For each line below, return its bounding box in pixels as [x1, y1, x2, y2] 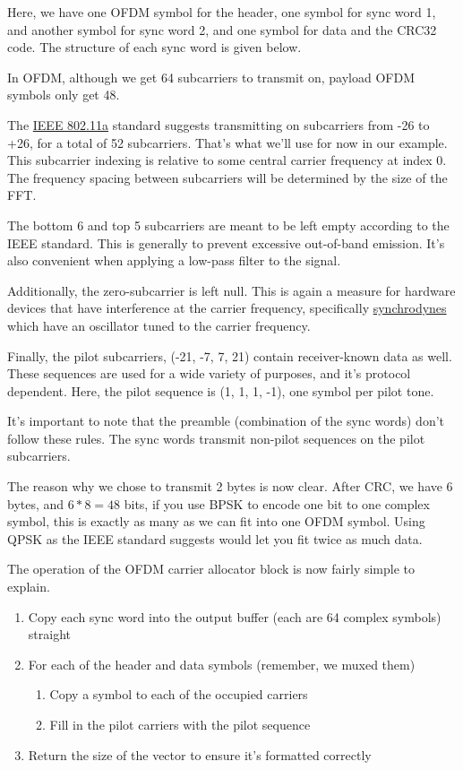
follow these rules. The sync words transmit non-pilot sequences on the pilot [7, 428, 425, 447]
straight [28, 625, 71, 644]
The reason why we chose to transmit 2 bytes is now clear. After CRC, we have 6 [7, 477, 453, 496]
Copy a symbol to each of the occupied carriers [49, 685, 308, 704]
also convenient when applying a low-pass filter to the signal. [7, 251, 341, 270]
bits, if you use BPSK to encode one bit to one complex [124, 494, 430, 513]
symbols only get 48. [7, 85, 120, 104]
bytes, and [7, 494, 64, 513]
